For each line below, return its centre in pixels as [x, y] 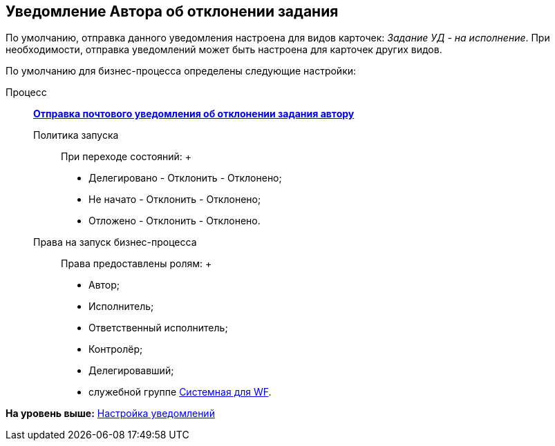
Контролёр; [116, 349]
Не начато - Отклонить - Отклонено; [175, 200]
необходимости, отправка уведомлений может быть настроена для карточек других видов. [224, 50]
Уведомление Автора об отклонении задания [172, 11]
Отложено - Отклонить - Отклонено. [175, 221]
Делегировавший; [131, 371]
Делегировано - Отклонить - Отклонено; [185, 178]
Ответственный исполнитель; [158, 328]
